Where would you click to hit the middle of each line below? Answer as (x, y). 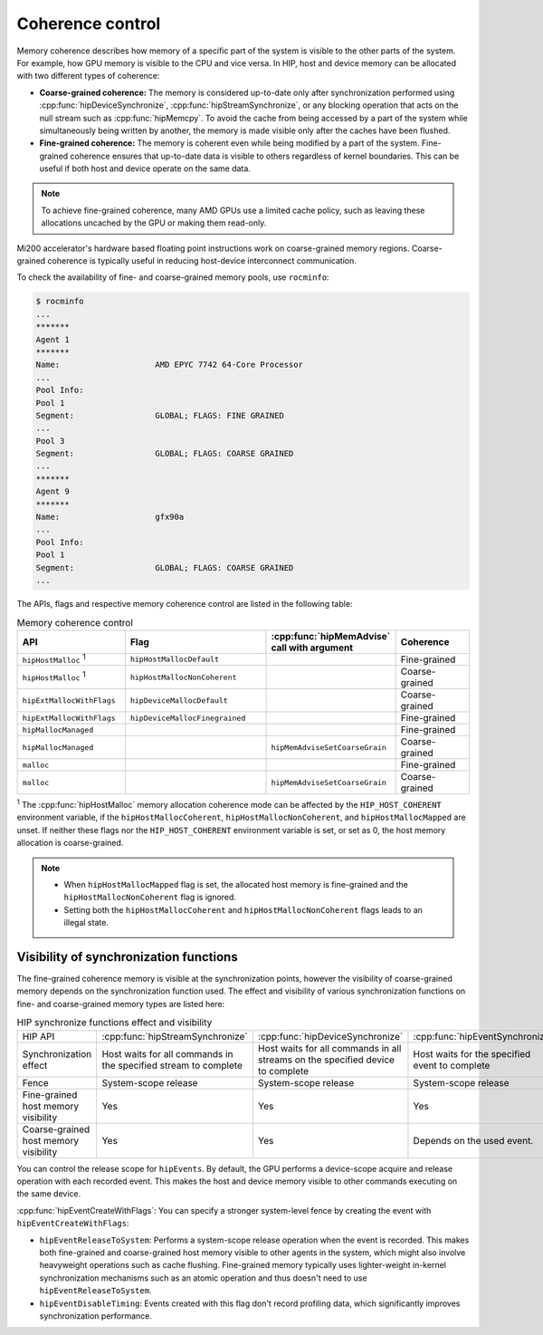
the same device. (49, 1194)
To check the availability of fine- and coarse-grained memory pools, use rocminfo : (173, 277)
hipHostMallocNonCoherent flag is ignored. (150, 898)
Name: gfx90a (110, 517)
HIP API (38, 1036)
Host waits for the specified (472, 1053)
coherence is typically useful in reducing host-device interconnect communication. (202, 261)
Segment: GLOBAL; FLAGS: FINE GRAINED (160, 415)
